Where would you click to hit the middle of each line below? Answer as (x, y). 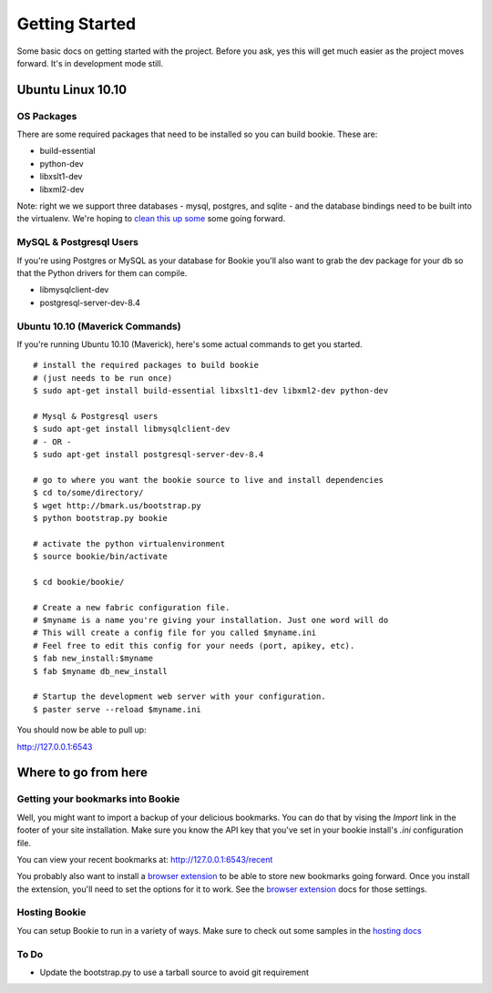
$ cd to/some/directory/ (88, 493)
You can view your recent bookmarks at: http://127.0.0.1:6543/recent (145, 859)
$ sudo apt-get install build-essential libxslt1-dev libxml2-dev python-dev (211, 391)
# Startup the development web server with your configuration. (180, 696)
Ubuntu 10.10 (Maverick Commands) (99, 326)
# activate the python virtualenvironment (129, 543)
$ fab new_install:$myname (93, 659)
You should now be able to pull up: (82, 730)
